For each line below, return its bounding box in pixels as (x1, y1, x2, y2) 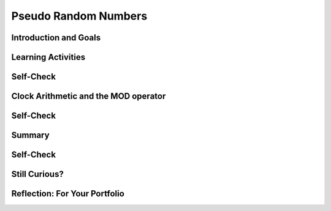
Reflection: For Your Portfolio (11, 188, 125, 199)
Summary (11, 130, 50, 141)
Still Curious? (11, 169, 64, 180)
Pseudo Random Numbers (11, 9, 148, 23)
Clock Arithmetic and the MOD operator (11, 91, 166, 102)
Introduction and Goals (11, 32, 101, 43)
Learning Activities (11, 52, 86, 62)
